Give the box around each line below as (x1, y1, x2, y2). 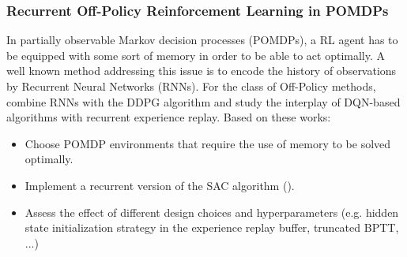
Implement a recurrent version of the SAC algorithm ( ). (24, 177, 295, 193)
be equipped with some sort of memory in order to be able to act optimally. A (6, 47, 386, 63)
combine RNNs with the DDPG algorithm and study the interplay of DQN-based (6, 93, 401, 110)
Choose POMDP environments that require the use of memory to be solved (24, 135, 391, 151)
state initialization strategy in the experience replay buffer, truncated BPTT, (24, 219, 399, 236)
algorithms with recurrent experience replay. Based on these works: (6, 109, 331, 125)
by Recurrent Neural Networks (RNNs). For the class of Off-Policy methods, (6, 78, 376, 94)
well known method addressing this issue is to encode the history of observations (6, 62, 397, 79)
